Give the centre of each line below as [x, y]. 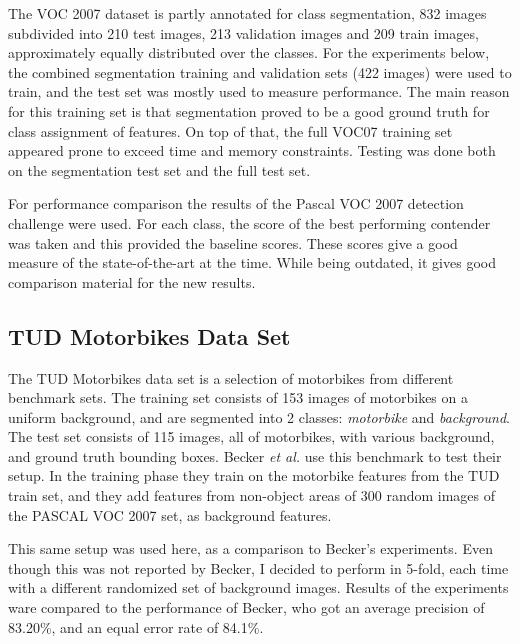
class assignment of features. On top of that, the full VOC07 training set [230, 130]
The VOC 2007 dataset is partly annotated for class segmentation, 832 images [247, 13]
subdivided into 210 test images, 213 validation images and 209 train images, [243, 32]
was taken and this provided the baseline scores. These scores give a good [233, 242]
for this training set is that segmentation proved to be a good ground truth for [249, 110]
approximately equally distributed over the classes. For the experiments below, [249, 52]
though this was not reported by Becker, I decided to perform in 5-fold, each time [258, 567]
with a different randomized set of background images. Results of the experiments [258, 587]
